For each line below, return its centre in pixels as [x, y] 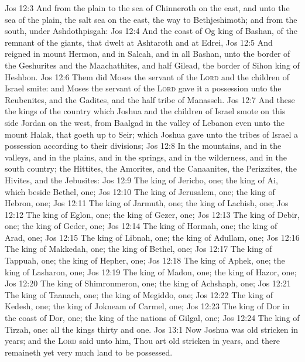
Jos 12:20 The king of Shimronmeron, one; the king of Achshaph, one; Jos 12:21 [148, 283]
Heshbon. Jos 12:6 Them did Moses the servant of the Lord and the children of [147, 76]
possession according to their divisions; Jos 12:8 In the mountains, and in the [143, 146]
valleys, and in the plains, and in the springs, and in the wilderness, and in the [146, 157]
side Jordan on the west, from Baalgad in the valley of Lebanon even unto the [145, 122]
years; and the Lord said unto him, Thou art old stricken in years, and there [142, 341]
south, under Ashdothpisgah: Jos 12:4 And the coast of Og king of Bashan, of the [151, 31]
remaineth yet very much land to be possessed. [89, 352]
